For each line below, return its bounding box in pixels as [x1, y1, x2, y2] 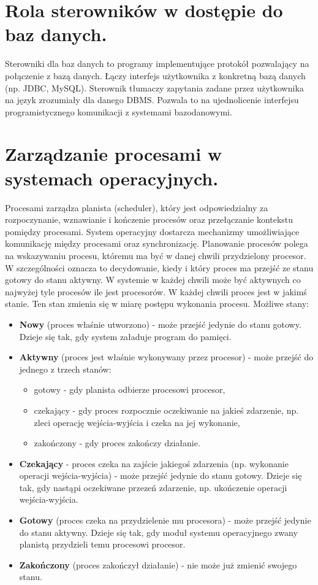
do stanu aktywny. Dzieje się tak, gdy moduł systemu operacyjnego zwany [19, 525, 298, 538]
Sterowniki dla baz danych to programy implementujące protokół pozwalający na [5, 57, 309, 70]
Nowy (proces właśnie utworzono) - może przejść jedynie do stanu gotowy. [19, 317, 301, 330]
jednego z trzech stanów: [19, 362, 112, 375]
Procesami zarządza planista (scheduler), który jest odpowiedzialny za [5, 201, 268, 214]
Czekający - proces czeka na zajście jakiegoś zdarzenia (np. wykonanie [19, 457, 289, 470]
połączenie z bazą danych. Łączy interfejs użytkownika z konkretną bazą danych [5, 69, 306, 82]
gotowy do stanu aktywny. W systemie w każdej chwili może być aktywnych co [5, 273, 301, 286]
